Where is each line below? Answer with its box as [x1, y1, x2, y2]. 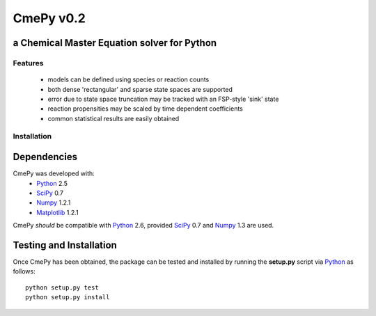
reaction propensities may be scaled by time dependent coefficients [47, 104, 243, 113]
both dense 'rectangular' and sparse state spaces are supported [47, 85, 233, 93]
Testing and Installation [13, 239, 118, 251]
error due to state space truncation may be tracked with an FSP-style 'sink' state [47, 95, 279, 103]
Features [13, 58, 44, 68]
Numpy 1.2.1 [36, 198, 71, 207]
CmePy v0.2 [13, 10, 86, 26]
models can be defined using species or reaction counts [47, 75, 210, 84]
